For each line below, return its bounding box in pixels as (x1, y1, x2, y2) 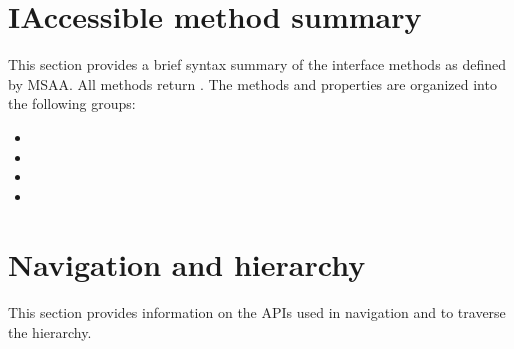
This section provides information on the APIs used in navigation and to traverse (8, 302, 506, 323)
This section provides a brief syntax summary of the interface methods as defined (8, 54, 507, 75)
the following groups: (8, 93, 136, 114)
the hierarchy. (8, 322, 92, 342)
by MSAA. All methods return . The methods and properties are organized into (8, 73, 497, 94)
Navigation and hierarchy (8, 244, 366, 285)
